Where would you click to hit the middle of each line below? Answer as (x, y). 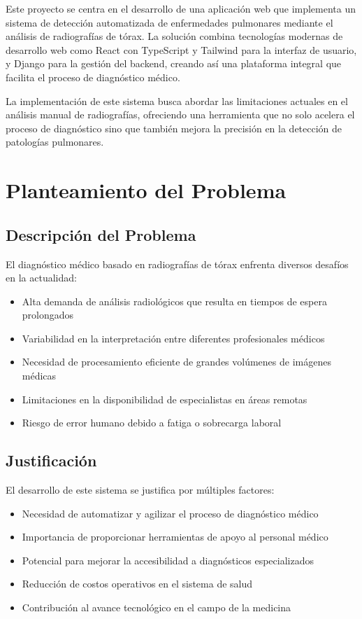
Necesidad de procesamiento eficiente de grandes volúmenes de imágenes (176, 362)
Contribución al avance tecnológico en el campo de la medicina (157, 607)
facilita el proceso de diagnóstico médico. (93, 77)
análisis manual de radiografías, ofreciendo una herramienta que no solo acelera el (180, 114)
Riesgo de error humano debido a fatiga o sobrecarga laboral (152, 423)
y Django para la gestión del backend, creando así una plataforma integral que (174, 63)
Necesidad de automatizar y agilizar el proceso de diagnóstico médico (170, 513)
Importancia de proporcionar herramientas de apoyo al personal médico (175, 537)
